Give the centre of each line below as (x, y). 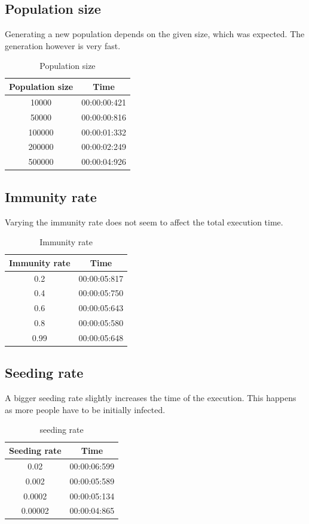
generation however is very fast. (63, 45)
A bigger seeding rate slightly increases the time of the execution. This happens (151, 398)
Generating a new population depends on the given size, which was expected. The (155, 34)
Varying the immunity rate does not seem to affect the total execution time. (144, 222)
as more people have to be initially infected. (85, 409)
